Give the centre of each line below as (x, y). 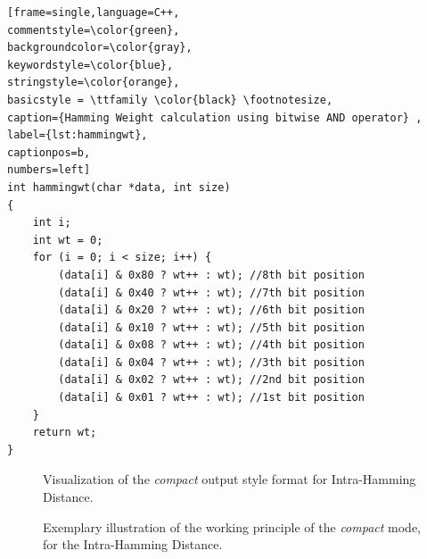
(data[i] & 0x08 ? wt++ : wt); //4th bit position (211, 345)
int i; (52, 223)
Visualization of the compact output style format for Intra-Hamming (230, 479)
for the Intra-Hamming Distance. (133, 544)
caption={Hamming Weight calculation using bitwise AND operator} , (215, 117)
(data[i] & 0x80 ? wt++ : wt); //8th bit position (211, 275)
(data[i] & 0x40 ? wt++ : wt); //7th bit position (211, 292)
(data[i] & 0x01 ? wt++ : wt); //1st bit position (211, 398)
